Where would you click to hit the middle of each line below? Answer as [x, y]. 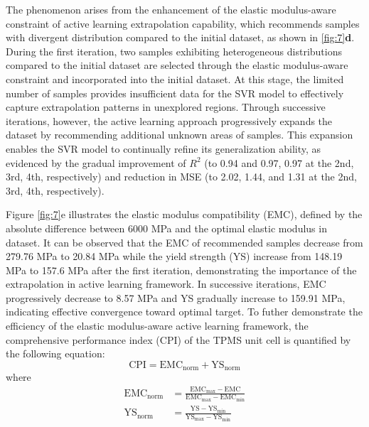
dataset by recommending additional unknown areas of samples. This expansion [180, 135]
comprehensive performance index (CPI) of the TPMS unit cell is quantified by [178, 339]
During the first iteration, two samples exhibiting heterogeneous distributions [174, 51]
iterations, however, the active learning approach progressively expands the [169, 120]
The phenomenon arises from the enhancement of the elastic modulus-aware [171, 9]
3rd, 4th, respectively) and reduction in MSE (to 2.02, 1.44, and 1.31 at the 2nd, [181, 177]
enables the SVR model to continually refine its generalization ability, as [164, 148]
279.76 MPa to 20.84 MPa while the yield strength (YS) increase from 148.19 [174, 256]
